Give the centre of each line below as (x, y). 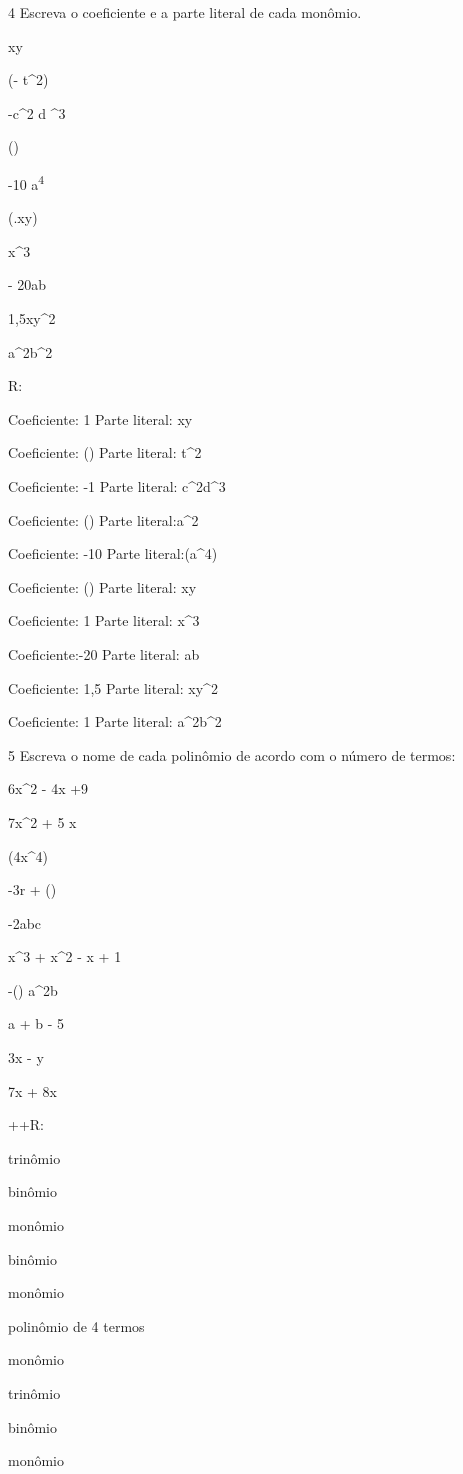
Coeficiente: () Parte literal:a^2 (103, 519)
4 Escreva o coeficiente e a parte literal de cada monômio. (185, 12)
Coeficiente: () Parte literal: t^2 (105, 452)
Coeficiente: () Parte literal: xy (102, 586)
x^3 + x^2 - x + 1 (65, 956)
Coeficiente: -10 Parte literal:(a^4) (113, 553)
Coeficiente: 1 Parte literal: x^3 (104, 620)
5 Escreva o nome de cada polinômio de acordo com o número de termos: (232, 754)
